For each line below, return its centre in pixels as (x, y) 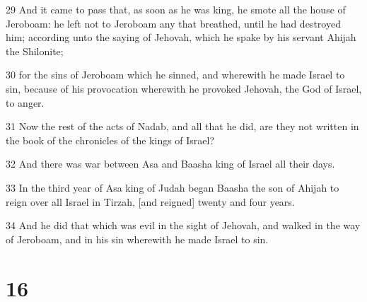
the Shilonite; (35, 51)
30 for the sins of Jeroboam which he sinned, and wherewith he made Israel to (175, 75)
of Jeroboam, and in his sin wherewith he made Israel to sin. (137, 239)
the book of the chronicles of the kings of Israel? (110, 140)
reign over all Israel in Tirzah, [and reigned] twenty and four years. (150, 201)
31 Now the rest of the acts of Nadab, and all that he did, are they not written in (182, 126)
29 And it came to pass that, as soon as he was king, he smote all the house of (176, 9)
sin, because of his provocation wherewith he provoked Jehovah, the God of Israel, (184, 88)
